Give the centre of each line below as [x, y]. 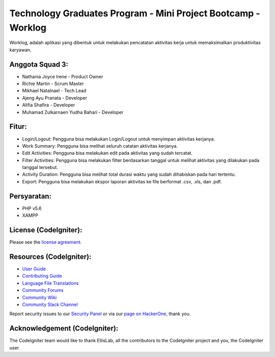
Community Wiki [39, 297]
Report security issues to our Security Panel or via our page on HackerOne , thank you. [100, 314]
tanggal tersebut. [40, 168]
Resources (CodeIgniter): [50, 256]
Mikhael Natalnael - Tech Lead [54, 91]
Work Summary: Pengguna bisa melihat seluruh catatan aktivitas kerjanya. [100, 146]
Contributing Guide [42, 276]
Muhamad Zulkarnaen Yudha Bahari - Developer [73, 112]
